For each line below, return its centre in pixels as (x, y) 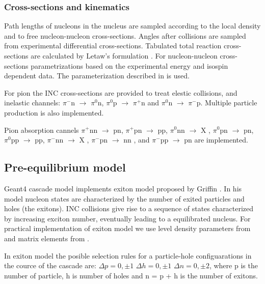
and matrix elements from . (47, 238)
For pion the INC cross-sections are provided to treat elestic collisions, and (121, 92)
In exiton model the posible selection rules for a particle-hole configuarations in (128, 255)
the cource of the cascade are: (50, 265)
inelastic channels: (32, 103)
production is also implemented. (54, 112)
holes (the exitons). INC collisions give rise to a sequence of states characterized (129, 208)
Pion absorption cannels (42, 130)
